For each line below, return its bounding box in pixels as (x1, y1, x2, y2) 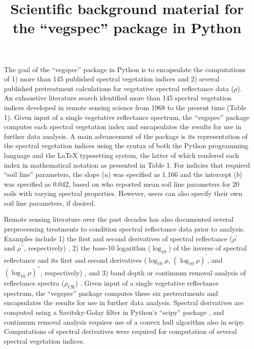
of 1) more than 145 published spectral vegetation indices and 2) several (4, 74, 220, 84)
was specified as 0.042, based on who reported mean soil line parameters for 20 (4, 178, 240, 189)
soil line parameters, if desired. (4, 197, 96, 208)
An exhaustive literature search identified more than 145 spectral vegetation (4, 93, 232, 103)
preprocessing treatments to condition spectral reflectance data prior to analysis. (4, 224, 245, 234)
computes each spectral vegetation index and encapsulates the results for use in (4, 121, 241, 132)
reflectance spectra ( (4, 278, 64, 288)
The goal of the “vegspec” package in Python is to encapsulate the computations (4, 64, 246, 74)
